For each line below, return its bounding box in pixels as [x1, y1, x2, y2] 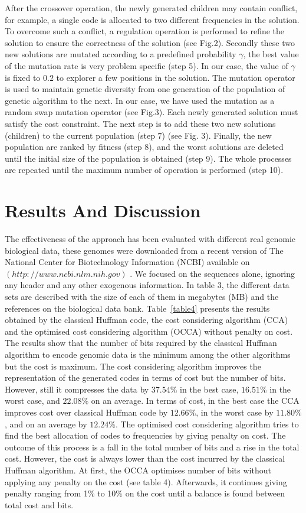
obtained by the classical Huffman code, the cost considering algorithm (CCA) [5, 313, 288, 326]
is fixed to [5, 71, 41, 83]
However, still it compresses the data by [5, 383, 149, 395]
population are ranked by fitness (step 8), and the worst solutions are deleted [5, 140, 284, 153]
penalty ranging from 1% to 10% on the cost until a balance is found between [5, 487, 285, 499]
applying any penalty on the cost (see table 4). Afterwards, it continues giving [5, 475, 287, 488]
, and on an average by [5, 417, 87, 430]
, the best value [243, 48, 299, 60]
